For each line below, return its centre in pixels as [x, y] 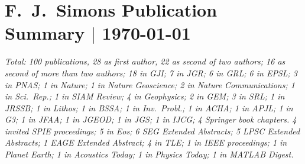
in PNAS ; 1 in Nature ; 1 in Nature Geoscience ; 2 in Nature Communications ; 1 [150, 84]
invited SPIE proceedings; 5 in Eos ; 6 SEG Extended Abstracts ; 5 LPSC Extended [152, 131]
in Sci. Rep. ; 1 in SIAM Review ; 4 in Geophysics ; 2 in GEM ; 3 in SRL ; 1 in [145, 96]
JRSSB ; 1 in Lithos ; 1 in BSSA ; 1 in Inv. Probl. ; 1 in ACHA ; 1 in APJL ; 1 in [149, 107]
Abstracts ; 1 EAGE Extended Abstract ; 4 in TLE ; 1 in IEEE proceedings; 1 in [146, 142]
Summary [45, 33]
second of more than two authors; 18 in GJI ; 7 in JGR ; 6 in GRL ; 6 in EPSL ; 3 [151, 73]
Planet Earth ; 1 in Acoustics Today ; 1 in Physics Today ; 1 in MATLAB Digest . [149, 154]
